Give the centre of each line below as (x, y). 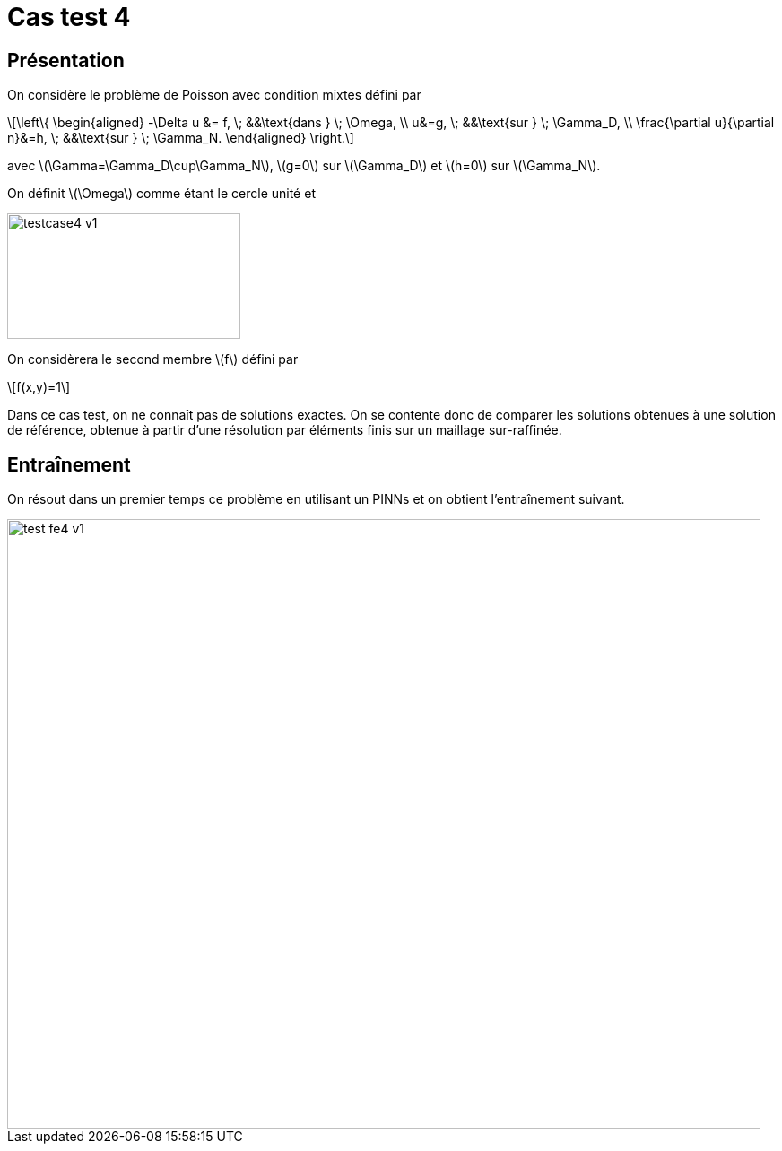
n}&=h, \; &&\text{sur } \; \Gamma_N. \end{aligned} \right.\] (181, 138)
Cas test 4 (69, 17)
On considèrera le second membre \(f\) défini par (153, 359)
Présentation (66, 60)
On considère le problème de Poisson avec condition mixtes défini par (214, 95)
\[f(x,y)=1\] (39, 387)
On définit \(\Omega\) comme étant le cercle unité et (161, 194)
